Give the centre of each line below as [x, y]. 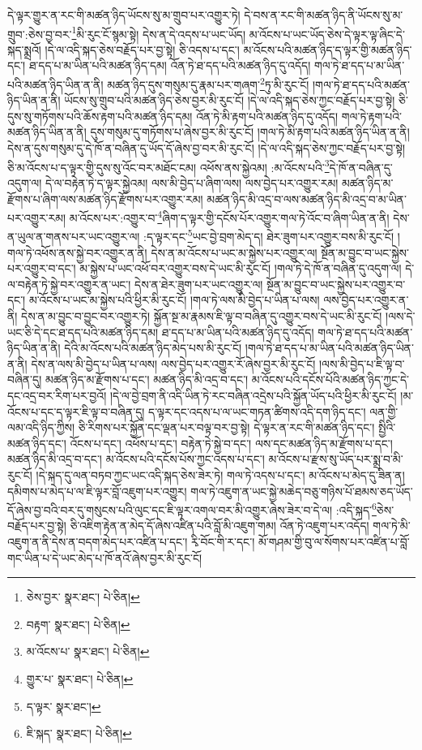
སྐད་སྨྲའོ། [24, 49]
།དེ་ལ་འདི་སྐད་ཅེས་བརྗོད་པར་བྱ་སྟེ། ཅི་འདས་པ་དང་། [142, 49]
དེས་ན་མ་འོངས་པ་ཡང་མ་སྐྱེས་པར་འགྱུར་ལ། [234, 252]
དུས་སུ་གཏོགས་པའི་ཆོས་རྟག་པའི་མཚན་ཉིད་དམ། [100, 116]
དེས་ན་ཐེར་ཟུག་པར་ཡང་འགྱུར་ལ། [199, 284]
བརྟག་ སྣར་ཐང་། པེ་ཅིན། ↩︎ [78, 624]
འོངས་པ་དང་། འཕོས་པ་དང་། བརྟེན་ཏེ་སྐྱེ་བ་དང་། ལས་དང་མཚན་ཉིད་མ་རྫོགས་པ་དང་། [231, 443]
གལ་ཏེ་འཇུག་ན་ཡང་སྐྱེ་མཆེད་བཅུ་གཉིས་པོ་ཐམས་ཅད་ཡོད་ [302, 491]
